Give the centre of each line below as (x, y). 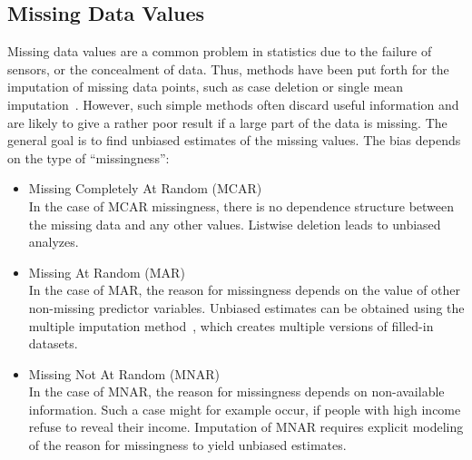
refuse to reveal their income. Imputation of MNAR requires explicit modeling (246, 427)
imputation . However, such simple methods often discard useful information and (233, 104)
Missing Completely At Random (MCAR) (145, 188)
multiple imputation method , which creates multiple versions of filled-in (231, 325)
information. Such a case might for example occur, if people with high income (245, 409)
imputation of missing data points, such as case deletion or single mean (206, 87)
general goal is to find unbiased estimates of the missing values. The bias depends (234, 140)
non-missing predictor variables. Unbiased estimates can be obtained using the (246, 307)
